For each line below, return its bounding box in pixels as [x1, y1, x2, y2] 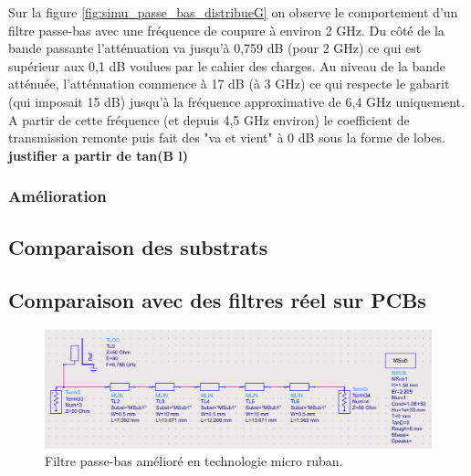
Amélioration [8, 185, 107, 207]
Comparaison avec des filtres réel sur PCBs [8, 286, 426, 314]
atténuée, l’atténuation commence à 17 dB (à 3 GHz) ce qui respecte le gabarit [8, 74, 450, 93]
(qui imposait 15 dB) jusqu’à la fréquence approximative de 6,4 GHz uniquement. [8, 91, 465, 111]
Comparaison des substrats [8, 232, 268, 260]
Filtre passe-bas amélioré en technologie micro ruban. [45, 451, 343, 471]
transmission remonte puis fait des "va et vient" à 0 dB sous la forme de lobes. [8, 128, 445, 147]
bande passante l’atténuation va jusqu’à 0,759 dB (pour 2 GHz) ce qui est [8, 38, 422, 58]
